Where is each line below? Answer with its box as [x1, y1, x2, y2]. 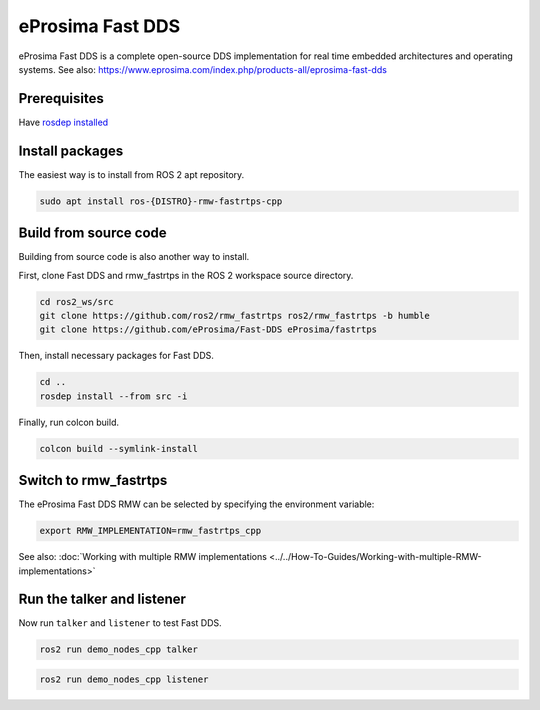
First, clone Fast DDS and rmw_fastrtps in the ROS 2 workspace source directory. [18, 269, 354, 281]
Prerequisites [18, 90, 104, 107]
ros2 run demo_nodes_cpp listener [39, 674, 209, 685]
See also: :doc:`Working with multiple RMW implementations [18, 551, 267, 563]
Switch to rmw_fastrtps [18, 472, 168, 489]
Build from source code [18, 225, 167, 242]
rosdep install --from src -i [39, 390, 188, 402]
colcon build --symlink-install [39, 443, 199, 454]
